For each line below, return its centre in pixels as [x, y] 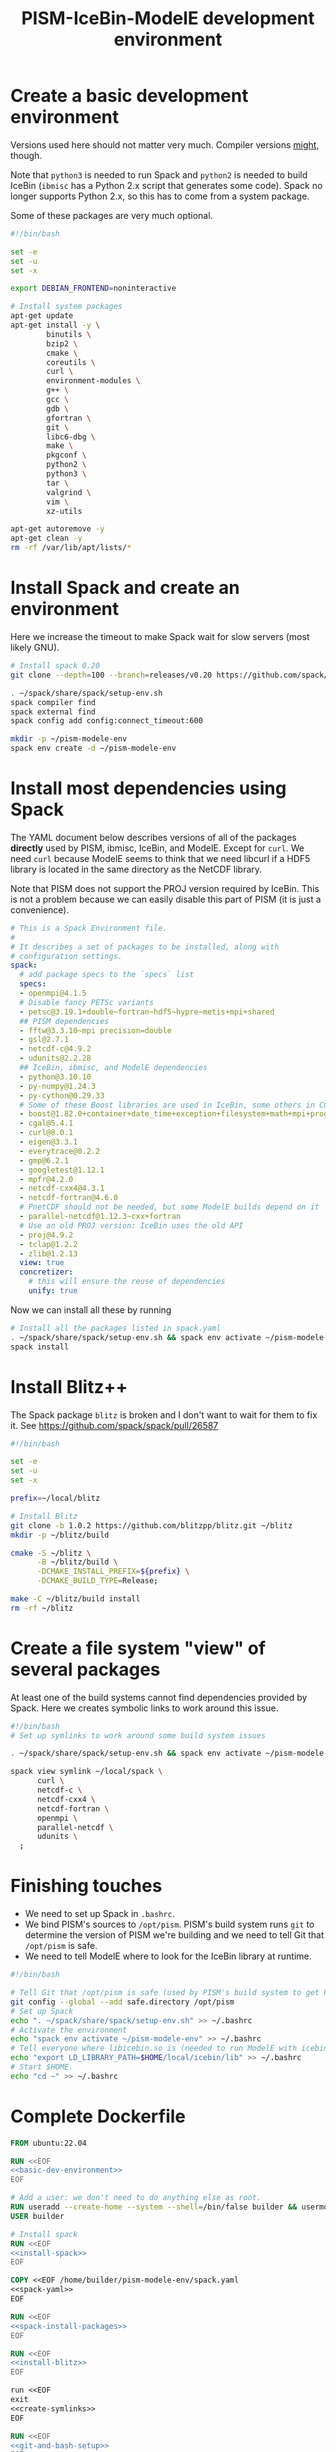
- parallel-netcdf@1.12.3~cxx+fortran [100, 1217]
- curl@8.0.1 [46, 1133]
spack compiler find [53, 702]
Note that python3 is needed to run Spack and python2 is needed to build [159, 174]
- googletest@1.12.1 [62, 1170]
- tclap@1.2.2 [48, 1244]
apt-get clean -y [46, 538]
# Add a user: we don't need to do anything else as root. [136, 2198]
